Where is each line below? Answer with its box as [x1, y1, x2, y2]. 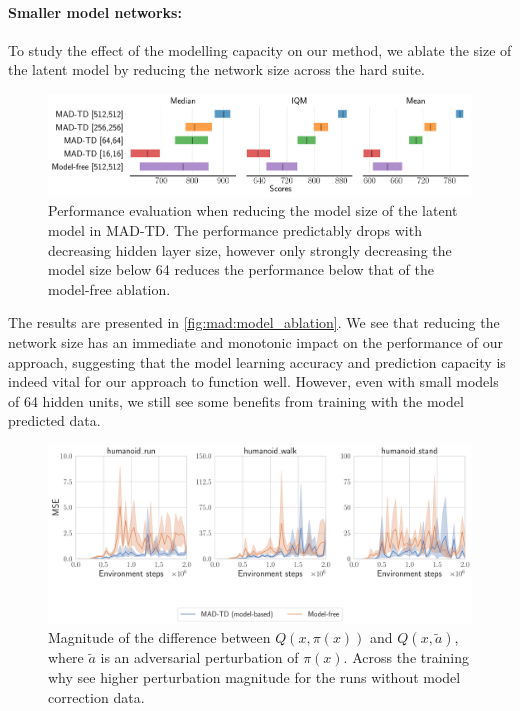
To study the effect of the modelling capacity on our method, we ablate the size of [8, 39, 512, 60]
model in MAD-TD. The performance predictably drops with [48, 219, 422, 240]
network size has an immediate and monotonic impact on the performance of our [8, 331, 503, 352]
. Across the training [343, 647, 470, 668]
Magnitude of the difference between [48, 627, 271, 648]
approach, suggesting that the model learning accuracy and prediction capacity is [8, 351, 506, 372]
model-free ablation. [48, 278, 171, 299]
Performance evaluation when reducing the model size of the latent [48, 200, 458, 221]
